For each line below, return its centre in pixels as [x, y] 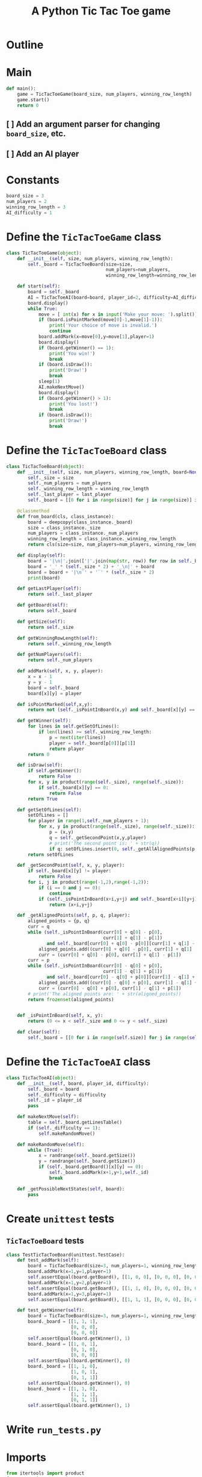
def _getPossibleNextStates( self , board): [71, 1189]
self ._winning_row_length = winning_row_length [88, 489]
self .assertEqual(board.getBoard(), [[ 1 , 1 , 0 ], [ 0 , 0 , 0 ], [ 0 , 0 [113, 1288]
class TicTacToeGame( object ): [44, 253]
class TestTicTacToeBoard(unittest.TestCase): [66, 1255]
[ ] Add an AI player [43, 154]
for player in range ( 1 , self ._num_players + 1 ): [88, 821]
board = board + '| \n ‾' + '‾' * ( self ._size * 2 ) [91, 572]
